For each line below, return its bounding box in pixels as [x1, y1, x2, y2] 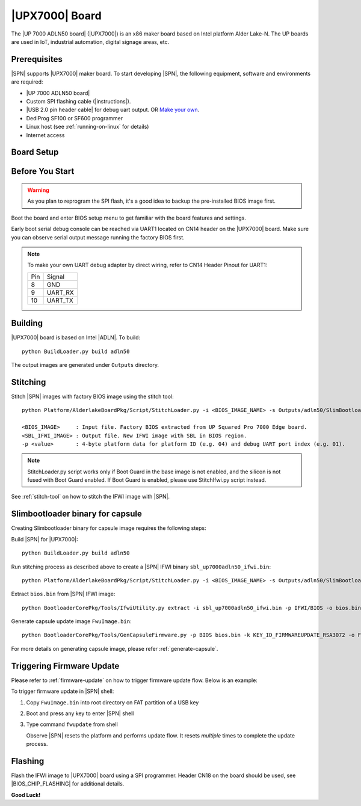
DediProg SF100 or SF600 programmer [26, 114, 123, 122]
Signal [46, 272, 65, 281]
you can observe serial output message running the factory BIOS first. [11, 233, 185, 241]
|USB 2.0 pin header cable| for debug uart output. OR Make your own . [26, 106, 200, 114]
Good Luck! [11, 791, 41, 798]
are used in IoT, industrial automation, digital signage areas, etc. [11, 38, 170, 45]
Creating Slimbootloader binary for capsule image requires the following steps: [11, 525, 207, 532]
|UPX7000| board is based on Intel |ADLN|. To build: [11, 334, 141, 341]
